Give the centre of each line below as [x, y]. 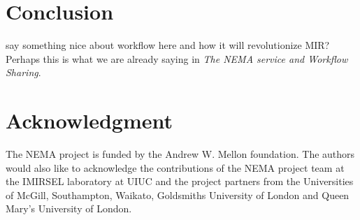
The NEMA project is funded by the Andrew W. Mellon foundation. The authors [180, 154]
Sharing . [23, 72]
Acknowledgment [89, 120]
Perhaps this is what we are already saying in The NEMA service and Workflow [177, 58]
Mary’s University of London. [69, 208]
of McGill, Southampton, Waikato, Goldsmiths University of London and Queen [178, 195]
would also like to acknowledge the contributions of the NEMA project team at [175, 167]
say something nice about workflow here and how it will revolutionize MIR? [168, 45]
